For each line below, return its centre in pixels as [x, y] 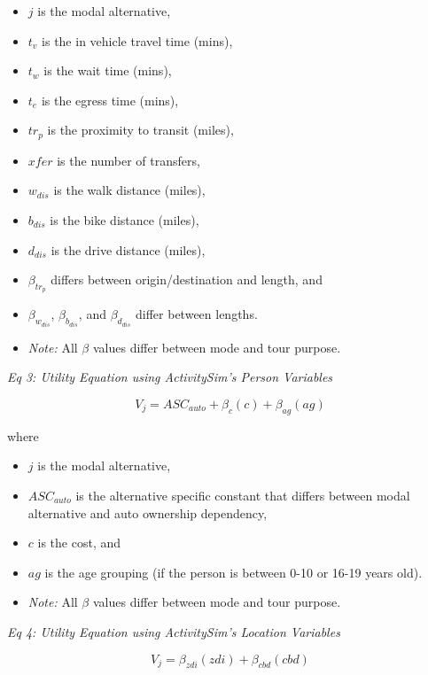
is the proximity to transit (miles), [140, 130]
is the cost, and [79, 543]
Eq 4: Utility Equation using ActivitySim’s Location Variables [174, 631]
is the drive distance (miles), [128, 249]
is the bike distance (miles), [125, 220]
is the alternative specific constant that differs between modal [243, 496]
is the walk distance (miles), [129, 190]
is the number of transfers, [128, 160]
